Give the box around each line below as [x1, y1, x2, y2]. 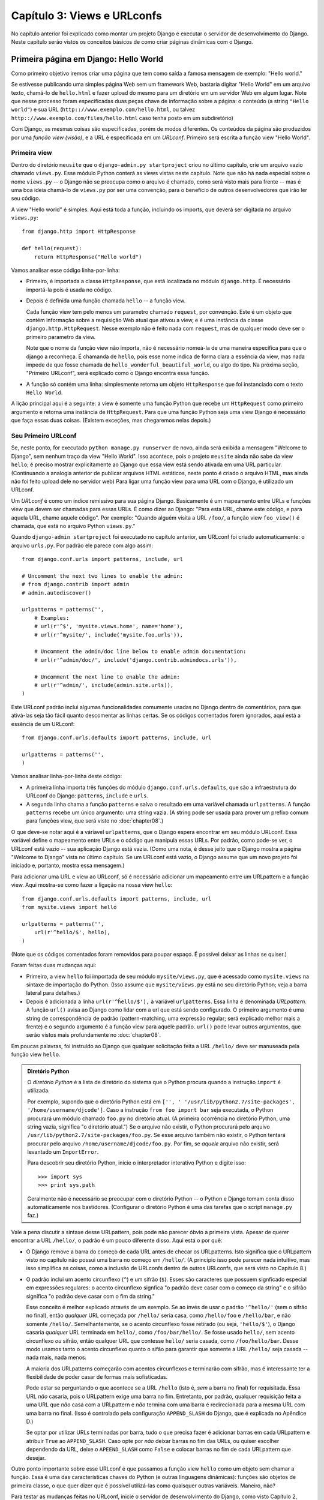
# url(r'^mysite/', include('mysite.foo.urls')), [34, 631, 183, 638]
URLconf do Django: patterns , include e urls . [26, 792, 148, 799]
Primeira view [11, 149, 52, 157]
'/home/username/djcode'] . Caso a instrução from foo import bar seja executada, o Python [27, 1106, 274, 1114]
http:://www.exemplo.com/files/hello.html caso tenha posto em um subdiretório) [11, 114, 234, 121]
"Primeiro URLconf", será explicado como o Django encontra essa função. [26, 370, 209, 377]
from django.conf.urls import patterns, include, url [22, 556, 183, 563]
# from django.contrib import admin [22, 581, 130, 588]
